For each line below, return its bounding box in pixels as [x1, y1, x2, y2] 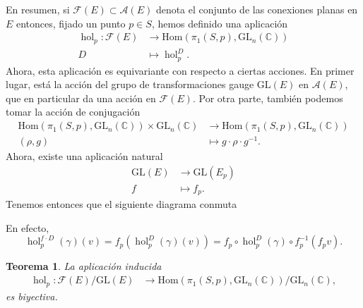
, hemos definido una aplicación [151, 16, 288, 30]
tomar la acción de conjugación [6, 104, 141, 119]
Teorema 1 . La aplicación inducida [6, 259, 162, 273]
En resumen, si [6, 2, 70, 16]
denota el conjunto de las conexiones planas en [155, 2, 358, 16]
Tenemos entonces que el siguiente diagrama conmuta [6, 197, 237, 211]
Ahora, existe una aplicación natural [6, 149, 163, 164]
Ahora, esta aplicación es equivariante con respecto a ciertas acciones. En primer [6, 63, 355, 78]
